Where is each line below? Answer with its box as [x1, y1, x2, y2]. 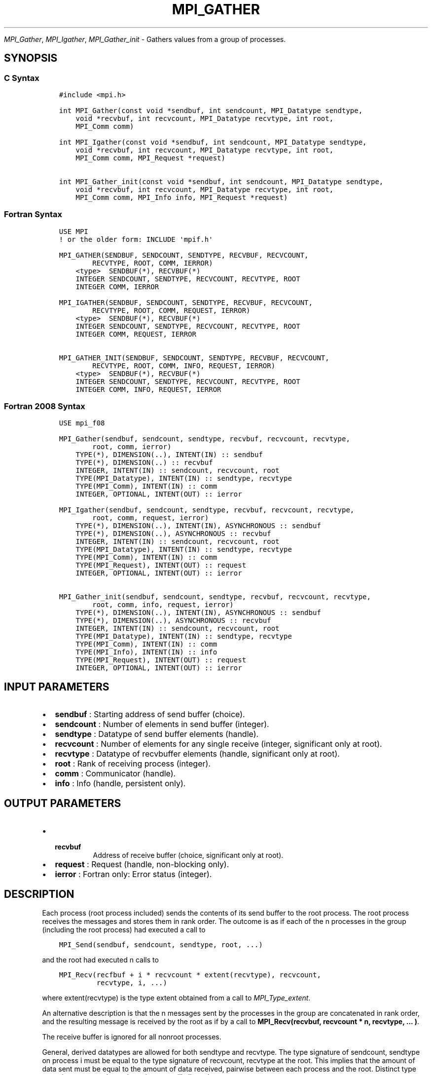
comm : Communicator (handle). [55, 768, 176, 779]
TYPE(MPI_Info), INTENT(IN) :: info [75, 648, 217, 656]
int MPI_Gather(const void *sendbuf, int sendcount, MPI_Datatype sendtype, [59, 106, 363, 115]
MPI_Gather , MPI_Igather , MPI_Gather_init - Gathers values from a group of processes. [4, 35, 286, 43]
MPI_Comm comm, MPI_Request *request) [75, 154, 225, 162]
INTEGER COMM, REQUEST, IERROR [75, 330, 196, 338]
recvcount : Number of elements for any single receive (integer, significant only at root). [55, 739, 382, 749]
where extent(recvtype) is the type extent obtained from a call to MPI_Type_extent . [42, 994, 311, 1002]
